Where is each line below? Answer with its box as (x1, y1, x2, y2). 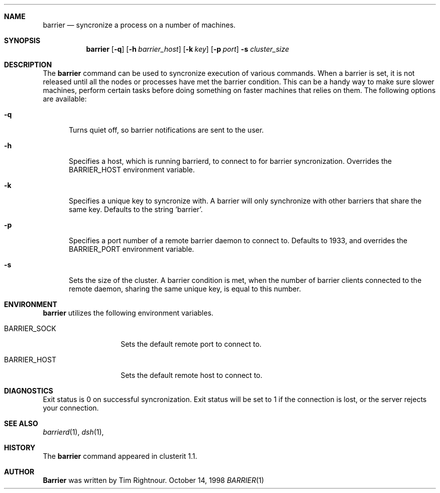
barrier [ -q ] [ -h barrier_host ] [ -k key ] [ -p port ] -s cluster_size (86, 45, 289, 53)
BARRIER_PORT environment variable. (69, 245, 194, 253)
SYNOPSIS (4, 36, 41, 45)
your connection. (43, 404, 99, 412)
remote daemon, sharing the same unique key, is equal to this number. (69, 284, 301, 293)
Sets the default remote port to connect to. (121, 340, 262, 348)
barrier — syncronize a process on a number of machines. (43, 21, 236, 29)
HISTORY (4, 443, 36, 452)
